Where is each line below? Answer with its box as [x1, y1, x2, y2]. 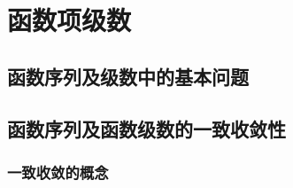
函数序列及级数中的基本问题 [7, 62, 249, 90]
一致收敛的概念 [7, 161, 109, 183]
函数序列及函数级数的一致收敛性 [7, 114, 286, 142]
